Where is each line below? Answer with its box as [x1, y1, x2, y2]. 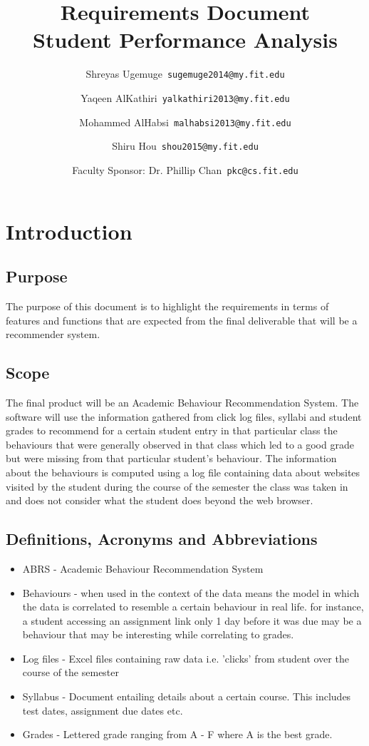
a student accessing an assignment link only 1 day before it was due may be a [22, 613, 362, 628]
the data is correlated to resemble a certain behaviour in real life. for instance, [22, 599, 364, 614]
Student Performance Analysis [33, 25, 338, 54]
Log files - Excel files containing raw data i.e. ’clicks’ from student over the [22, 650, 349, 665]
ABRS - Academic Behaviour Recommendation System [22, 561, 264, 576]
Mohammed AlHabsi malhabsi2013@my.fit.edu [79, 114, 291, 129]
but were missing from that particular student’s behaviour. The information [6, 451, 337, 466]
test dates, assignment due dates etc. [22, 702, 183, 717]
